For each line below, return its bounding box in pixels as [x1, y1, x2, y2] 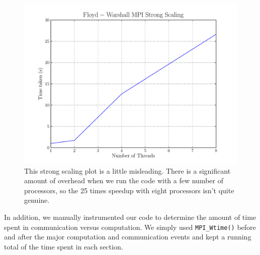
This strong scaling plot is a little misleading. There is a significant [24, 165, 231, 176]
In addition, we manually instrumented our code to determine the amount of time [4, 211, 256, 222]
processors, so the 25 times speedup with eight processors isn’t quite [24, 185, 234, 195]
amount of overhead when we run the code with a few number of [24, 175, 223, 186]
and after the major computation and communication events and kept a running [4, 231, 251, 242]
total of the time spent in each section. [4, 241, 123, 251]
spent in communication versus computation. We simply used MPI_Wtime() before [4, 221, 256, 232]
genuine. [24, 195, 50, 205]
